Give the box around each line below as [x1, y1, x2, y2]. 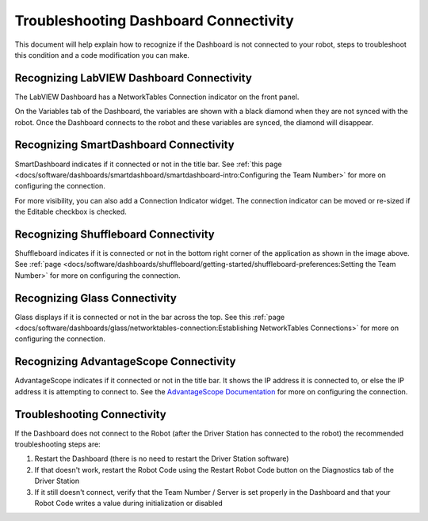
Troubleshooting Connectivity [14, 408, 166, 421]
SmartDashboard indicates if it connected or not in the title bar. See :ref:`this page [14, 159, 282, 169]
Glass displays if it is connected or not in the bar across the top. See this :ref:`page [14, 312, 285, 321]
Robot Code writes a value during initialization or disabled [34, 499, 224, 508]
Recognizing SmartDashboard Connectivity [14, 139, 235, 152]
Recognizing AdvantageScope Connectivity [14, 355, 237, 368]
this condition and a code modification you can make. [14, 50, 190, 59]
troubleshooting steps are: [14, 439, 101, 449]
